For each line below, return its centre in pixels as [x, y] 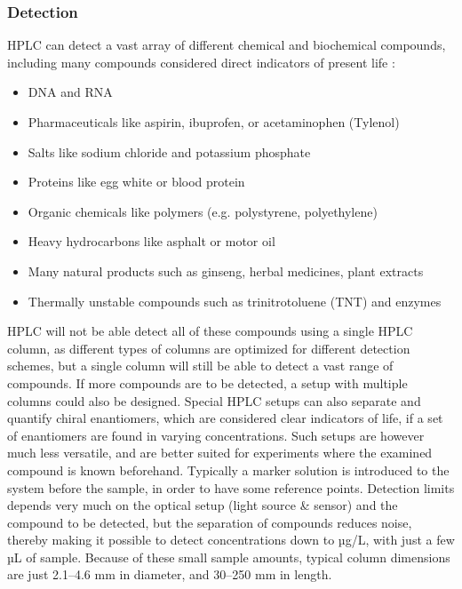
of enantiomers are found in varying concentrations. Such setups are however [216, 435]
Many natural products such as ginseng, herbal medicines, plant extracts [226, 271]
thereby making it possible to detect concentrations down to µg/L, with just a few [231, 540]
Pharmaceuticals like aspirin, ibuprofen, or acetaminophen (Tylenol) [214, 122]
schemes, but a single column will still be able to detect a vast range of [200, 366]
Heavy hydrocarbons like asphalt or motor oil [151, 241]
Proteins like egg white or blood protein [136, 182]
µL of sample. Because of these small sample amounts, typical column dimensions [229, 557]
